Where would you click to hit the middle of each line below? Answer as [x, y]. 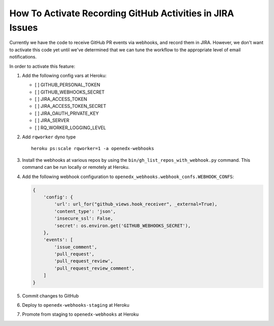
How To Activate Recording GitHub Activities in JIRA [122, 13]
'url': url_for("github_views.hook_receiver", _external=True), [136, 204]
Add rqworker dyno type [49, 137]
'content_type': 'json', [85, 211]
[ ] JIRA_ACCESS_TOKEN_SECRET [71, 106]
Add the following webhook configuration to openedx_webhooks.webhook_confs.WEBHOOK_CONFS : [128, 176]
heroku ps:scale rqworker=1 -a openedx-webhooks [93, 149]
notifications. [23, 57]
